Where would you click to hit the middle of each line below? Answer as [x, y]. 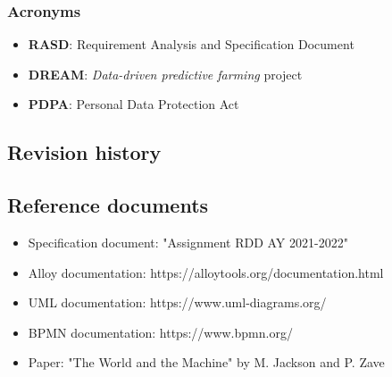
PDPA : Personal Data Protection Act [133, 104]
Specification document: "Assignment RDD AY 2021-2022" [188, 242]
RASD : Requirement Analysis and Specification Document [191, 44]
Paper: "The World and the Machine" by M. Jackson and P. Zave [206, 362]
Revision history [84, 152]
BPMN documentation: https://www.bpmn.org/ [160, 332]
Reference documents [108, 205]
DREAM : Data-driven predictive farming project [165, 74]
